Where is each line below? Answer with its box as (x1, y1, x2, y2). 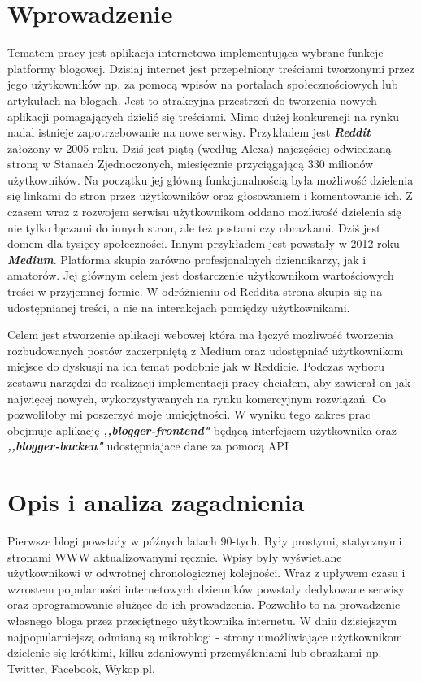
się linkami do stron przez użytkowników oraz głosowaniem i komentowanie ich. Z (7, 187, 413, 204)
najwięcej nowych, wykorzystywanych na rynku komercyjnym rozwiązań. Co (7, 389, 387, 406)
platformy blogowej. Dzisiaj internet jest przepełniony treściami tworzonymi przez (7, 59, 414, 76)
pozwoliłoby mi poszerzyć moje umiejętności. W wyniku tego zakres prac (7, 406, 371, 423)
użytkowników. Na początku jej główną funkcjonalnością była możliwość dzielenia (7, 171, 414, 188)
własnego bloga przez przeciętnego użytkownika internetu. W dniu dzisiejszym (7, 612, 397, 629)
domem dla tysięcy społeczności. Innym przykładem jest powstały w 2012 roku (7, 235, 400, 252)
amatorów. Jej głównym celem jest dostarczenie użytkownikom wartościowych (7, 267, 394, 284)
